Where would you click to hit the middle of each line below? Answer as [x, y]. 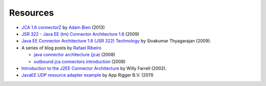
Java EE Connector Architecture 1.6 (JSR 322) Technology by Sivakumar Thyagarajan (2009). [116, 41]
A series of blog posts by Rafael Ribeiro [62, 48]
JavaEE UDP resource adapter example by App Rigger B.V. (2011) [87, 75]
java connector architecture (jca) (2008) [74, 55]
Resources [32, 13]
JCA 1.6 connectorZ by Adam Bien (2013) [63, 27]
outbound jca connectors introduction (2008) [80, 62]
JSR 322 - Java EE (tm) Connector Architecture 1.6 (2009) [81, 34]
